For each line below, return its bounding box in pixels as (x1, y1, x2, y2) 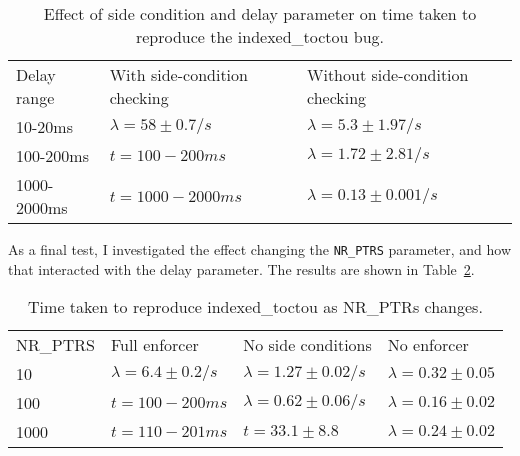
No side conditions (243, 333, 372, 357)
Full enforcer (110, 333, 199, 357)
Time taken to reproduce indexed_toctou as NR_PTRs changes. (28, 295, 483, 319)
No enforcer (387, 333, 469, 357)
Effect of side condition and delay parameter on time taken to (43, 2, 477, 25)
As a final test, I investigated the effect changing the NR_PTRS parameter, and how (8, 239, 512, 259)
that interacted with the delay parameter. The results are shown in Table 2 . (8, 258, 475, 279)
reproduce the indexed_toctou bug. (135, 25, 385, 48)
